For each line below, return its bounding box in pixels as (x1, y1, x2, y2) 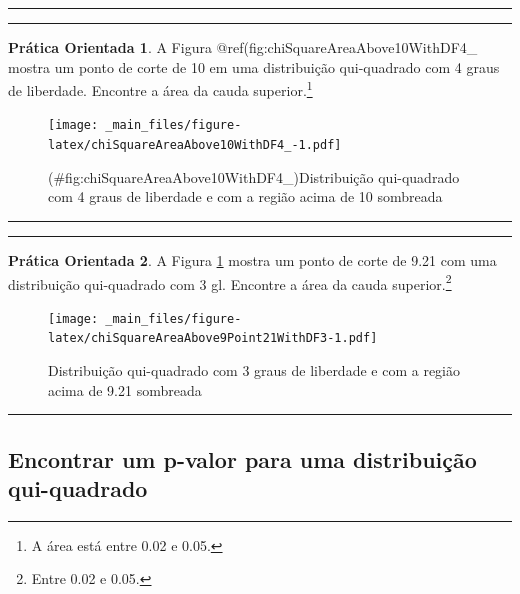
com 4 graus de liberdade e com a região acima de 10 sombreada (48, 186, 443, 207)
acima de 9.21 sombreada (48, 379, 202, 400)
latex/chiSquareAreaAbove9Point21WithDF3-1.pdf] (48, 331, 378, 346)
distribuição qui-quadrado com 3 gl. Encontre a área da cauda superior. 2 (8, 270, 452, 294)
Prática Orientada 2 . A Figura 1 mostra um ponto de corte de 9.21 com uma (8, 249, 497, 270)
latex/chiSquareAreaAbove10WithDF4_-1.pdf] (48, 138, 342, 153)
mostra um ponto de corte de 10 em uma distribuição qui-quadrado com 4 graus (8, 56, 500, 77)
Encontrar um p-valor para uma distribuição (8, 443, 477, 474)
